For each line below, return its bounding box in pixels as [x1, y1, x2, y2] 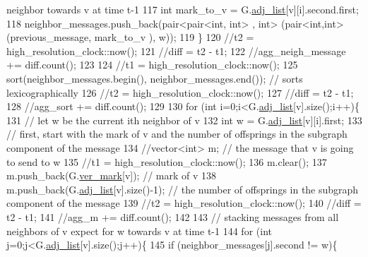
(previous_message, [6, 30, 92, 44]
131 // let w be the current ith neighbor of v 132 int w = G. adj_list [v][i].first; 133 [6, 112, 362, 127]
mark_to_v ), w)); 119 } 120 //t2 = [94, 30, 254, 44]
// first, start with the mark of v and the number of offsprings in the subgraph [6, 126, 348, 141]
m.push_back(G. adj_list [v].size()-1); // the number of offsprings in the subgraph [6, 181, 359, 196]
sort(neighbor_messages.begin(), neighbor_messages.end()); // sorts [6, 71, 303, 85]
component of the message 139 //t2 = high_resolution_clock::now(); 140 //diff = [6, 196, 362, 210]
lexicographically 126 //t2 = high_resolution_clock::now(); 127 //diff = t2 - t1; [6, 85, 354, 100]
